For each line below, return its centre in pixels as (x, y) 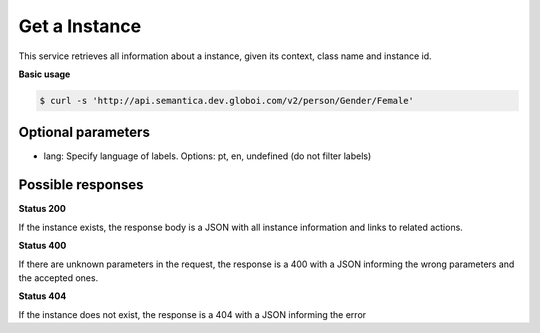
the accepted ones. (58, 277)
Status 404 (42, 296)
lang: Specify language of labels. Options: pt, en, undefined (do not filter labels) (207, 156)
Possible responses (81, 185)
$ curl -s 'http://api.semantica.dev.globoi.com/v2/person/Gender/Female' (227, 100)
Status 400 (42, 246)
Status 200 (42, 209)
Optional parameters (84, 132)
